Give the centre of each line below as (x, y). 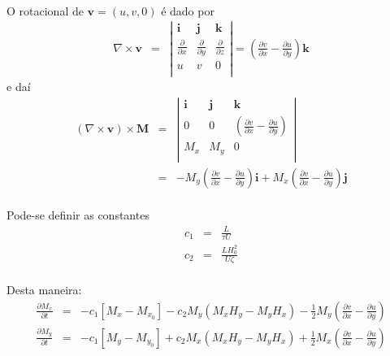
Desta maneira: (44, 290)
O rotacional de (45, 10)
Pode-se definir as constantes (78, 215)
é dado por (188, 10)
